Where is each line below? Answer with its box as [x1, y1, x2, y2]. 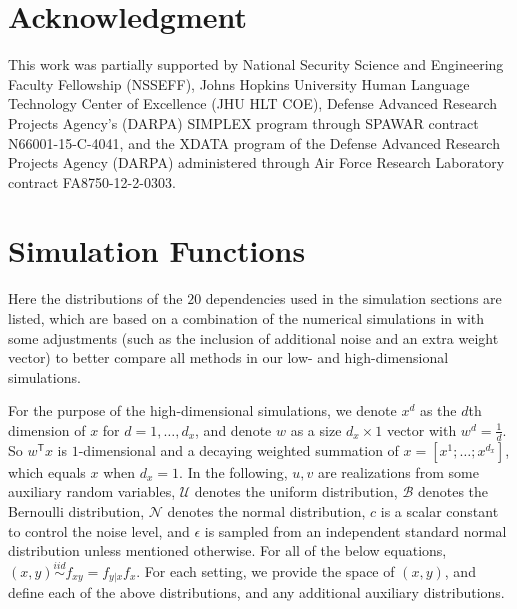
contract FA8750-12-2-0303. [8, 171, 176, 192]
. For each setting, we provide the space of [136, 560, 395, 581]
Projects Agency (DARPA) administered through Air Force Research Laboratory [8, 152, 505, 173]
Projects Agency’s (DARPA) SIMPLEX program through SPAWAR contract [8, 112, 479, 133]
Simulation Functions [8, 230, 306, 271]
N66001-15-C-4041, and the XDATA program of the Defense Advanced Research [8, 132, 500, 153]
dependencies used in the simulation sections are [205, 288, 502, 309]
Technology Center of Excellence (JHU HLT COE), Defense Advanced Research [8, 93, 498, 114]
